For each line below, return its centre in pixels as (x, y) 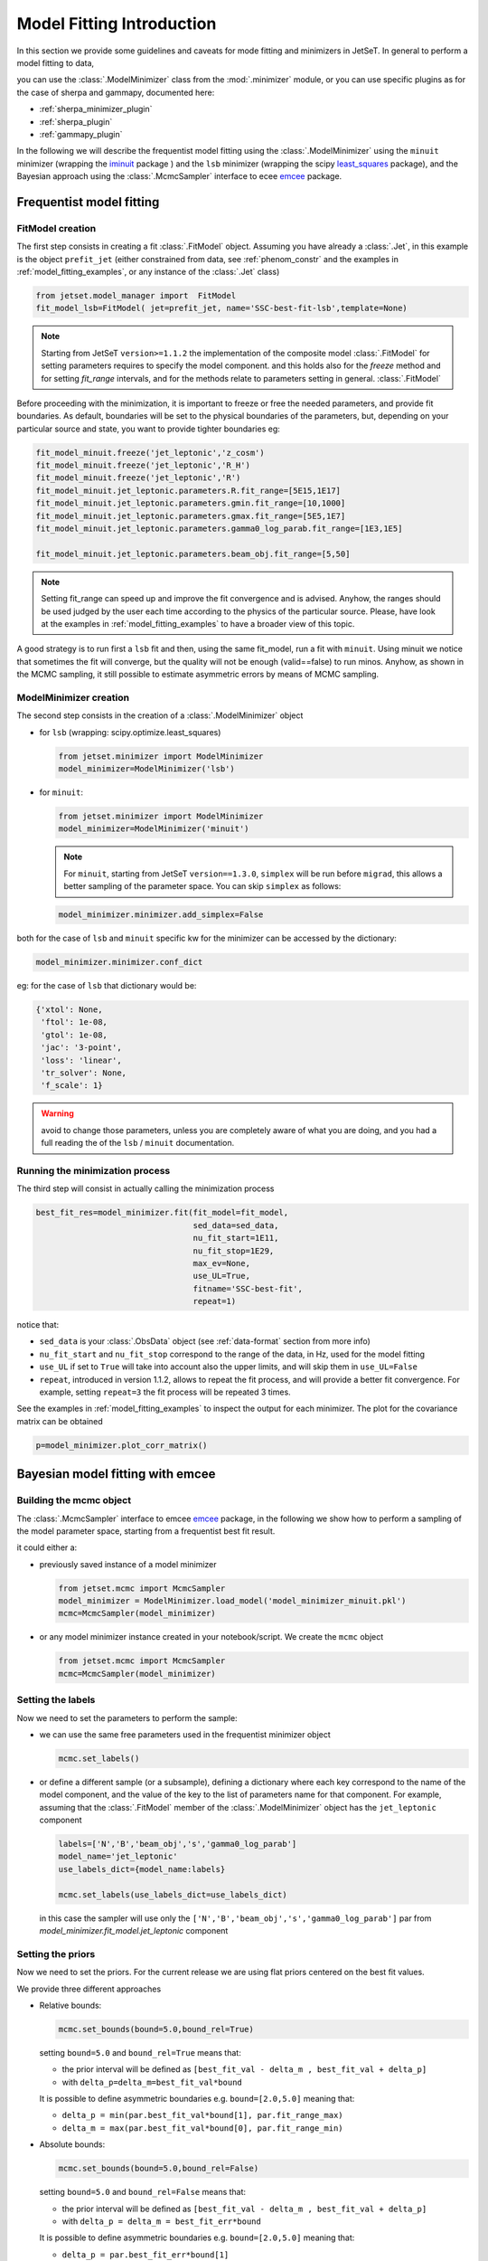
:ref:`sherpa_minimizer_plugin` (96, 109)
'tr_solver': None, (84, 1073)
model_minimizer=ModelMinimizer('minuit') (154, 829)
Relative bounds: (70, 2005)
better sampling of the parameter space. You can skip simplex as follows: (202, 886)
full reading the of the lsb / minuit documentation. (138, 1143)
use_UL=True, (221, 1276)
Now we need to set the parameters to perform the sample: (127, 1717)
